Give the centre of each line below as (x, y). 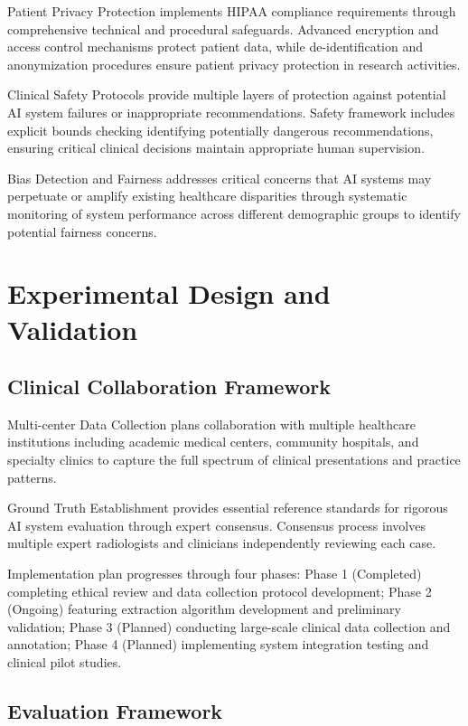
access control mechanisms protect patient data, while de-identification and (215, 47)
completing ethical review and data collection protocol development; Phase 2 (220, 591)
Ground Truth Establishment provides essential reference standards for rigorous (228, 508)
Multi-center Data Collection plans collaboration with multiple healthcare (211, 424)
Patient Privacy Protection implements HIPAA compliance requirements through (232, 11)
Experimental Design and (169, 293)
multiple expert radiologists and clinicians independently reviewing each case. (222, 543)
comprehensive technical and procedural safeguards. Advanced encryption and (223, 28)
